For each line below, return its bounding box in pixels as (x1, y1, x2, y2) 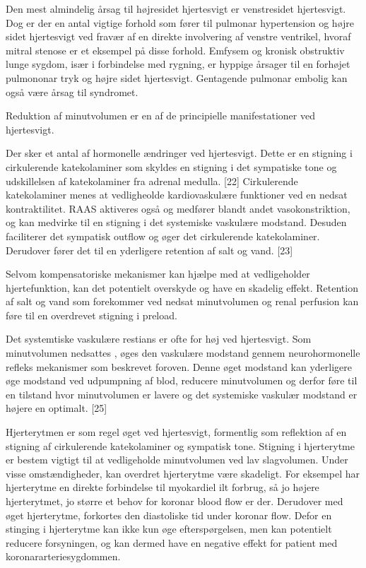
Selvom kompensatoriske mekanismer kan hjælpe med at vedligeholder (6, 266, 310, 281)
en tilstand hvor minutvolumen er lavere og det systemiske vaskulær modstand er (6, 386, 358, 401)
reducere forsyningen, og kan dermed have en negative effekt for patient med (6, 535, 338, 550)
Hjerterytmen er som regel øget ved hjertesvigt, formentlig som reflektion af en (6, 425, 347, 439)
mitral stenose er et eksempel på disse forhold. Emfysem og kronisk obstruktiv (6, 42, 345, 57)
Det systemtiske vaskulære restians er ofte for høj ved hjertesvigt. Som (6, 331, 312, 346)
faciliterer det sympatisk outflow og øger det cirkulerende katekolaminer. (6, 228, 320, 243)
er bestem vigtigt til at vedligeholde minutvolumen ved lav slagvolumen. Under (6, 452, 348, 467)
